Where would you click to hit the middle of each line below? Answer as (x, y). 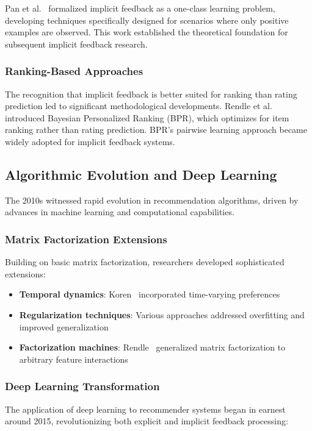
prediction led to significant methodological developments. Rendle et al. (139, 106)
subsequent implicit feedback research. (76, 44)
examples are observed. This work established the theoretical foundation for (147, 32)
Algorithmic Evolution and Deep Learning (141, 174)
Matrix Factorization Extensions (86, 239)
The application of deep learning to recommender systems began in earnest (145, 409)
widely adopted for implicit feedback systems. (90, 141)
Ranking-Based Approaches (74, 71)
